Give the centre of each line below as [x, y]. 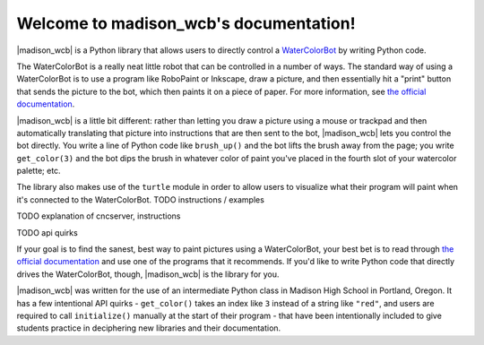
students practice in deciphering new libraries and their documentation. [149, 328]
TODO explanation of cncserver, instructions [99, 216]
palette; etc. [39, 171]
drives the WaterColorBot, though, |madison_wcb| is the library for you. [148, 274]
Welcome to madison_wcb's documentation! [186, 23]
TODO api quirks [47, 232]
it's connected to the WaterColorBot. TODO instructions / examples [140, 199]
